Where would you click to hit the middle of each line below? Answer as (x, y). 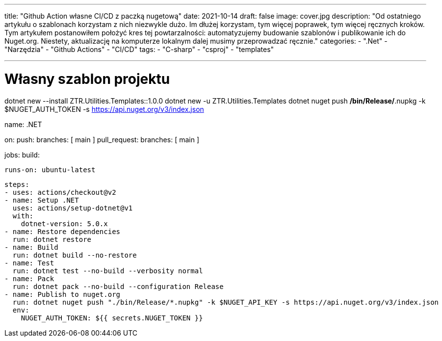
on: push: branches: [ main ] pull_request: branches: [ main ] (102, 139)
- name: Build (31, 247)
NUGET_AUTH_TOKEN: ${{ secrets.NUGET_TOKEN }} (112, 318)
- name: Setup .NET (42, 200)
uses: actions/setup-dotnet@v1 (73, 208)
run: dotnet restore (52, 239)
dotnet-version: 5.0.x (64, 223)
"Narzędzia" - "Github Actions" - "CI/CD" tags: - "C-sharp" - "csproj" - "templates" (139, 49)
